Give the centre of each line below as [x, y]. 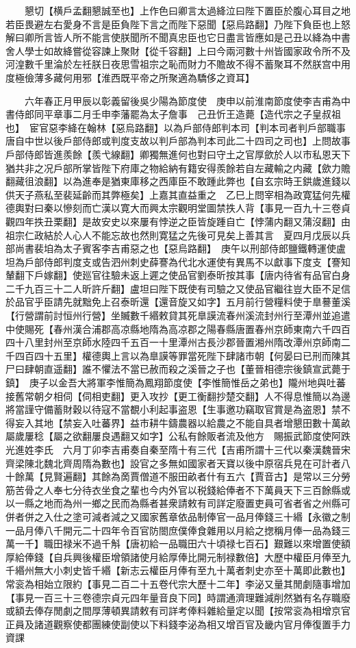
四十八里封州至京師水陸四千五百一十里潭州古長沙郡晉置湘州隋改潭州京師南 [173, 342]
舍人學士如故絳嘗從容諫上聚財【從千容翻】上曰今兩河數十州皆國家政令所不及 [178, 50]
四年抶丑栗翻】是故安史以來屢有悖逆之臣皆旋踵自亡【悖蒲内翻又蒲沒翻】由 [182, 221]
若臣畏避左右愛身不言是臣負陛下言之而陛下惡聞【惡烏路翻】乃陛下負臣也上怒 [178, 24]
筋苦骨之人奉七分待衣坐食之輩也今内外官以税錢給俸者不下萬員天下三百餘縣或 [178, 489]
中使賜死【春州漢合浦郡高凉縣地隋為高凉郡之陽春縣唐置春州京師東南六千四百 [178, 328]
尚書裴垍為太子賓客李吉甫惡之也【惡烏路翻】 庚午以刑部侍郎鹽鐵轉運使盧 [180, 248]
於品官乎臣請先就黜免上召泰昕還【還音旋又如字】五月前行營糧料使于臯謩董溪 [178, 302]
